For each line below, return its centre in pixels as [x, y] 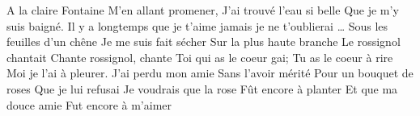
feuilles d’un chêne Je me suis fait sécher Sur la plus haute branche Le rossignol [204, 41]
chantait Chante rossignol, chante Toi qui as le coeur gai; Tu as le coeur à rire [200, 57]
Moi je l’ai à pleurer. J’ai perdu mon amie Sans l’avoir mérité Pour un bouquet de [210, 73]
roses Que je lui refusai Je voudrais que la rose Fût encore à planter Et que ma [202, 88]
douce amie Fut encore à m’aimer [89, 104]
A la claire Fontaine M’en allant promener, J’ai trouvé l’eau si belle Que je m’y [203, 10]
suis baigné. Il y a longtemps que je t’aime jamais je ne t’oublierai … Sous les [197, 25]
